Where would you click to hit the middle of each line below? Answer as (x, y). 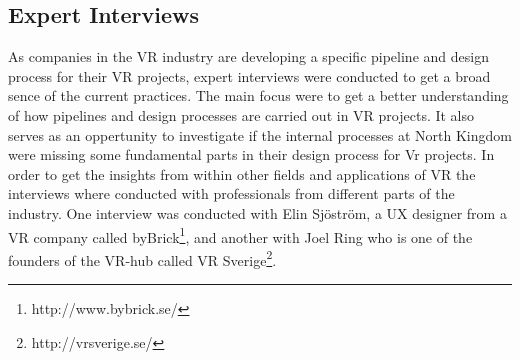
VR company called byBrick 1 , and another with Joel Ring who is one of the (240, 235)
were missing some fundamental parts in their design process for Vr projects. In (251, 154)
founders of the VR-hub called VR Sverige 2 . (142, 258)
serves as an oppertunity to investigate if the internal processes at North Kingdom (260, 134)
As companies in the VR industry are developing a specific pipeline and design (248, 56)
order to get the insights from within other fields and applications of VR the (242, 173)
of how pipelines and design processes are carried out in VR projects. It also (241, 114)
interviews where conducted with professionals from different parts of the (231, 193)
